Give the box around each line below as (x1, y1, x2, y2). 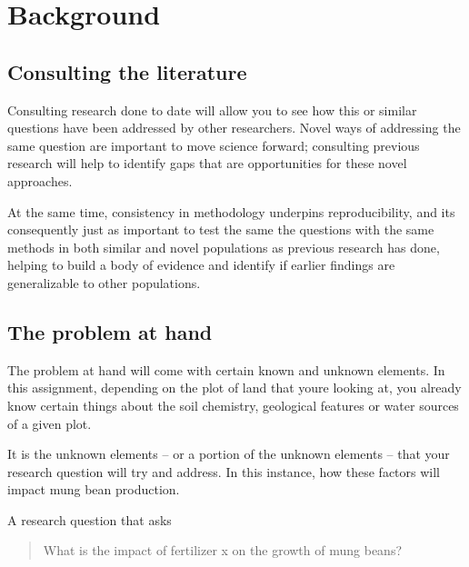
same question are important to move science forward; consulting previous (7, 135, 420, 154)
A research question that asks (7, 510, 172, 529)
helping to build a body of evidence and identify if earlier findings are (7, 255, 395, 274)
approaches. (7, 171, 73, 190)
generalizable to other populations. (7, 273, 201, 292)
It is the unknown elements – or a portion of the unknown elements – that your (7, 444, 450, 463)
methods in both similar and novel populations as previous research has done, (7, 237, 440, 256)
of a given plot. (7, 413, 92, 433)
